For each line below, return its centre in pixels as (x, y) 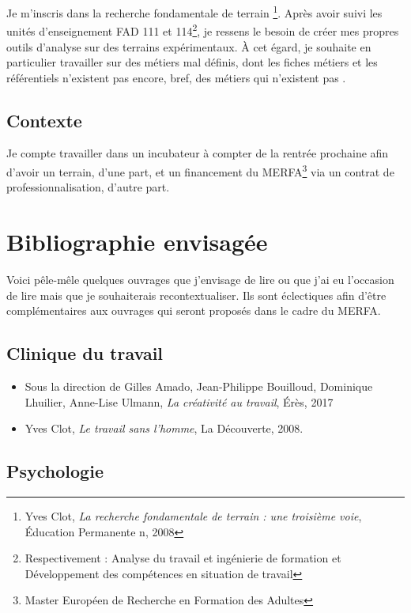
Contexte (44, 120)
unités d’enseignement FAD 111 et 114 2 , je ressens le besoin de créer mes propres (203, 30)
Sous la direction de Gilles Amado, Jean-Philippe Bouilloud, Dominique (199, 386)
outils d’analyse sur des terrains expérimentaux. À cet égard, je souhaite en (189, 46)
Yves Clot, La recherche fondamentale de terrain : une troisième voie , (193, 516)
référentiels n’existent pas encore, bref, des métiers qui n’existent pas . (176, 77)
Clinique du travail (85, 353)
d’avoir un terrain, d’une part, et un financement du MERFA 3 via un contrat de (200, 170)
